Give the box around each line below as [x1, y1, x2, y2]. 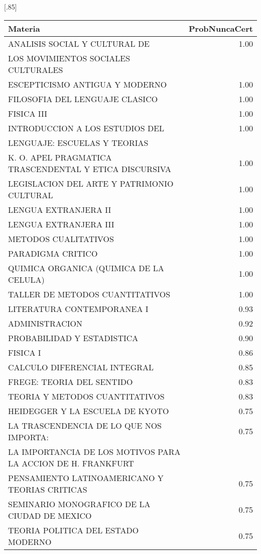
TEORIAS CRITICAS [8, 483, 87, 495]
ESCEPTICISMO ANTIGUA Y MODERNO [8, 78, 167, 90]
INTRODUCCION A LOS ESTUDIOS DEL [8, 122, 165, 134]
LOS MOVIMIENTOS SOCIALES [8, 52, 130, 64]
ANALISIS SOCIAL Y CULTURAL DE [8, 37, 150, 49]
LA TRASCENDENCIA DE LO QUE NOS [8, 419, 162, 431]
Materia [8, 22, 40, 34]
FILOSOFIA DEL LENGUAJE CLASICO [8, 93, 158, 105]
